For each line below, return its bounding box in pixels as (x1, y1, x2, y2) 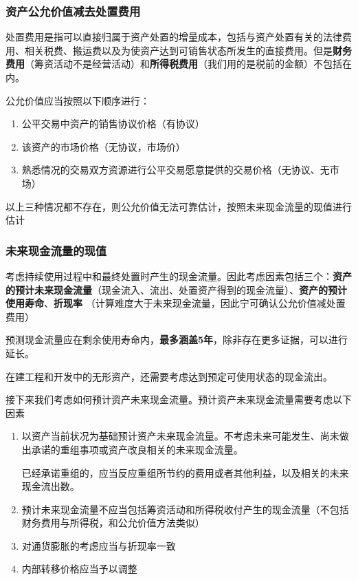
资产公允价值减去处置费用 (5, 2, 141, 19)
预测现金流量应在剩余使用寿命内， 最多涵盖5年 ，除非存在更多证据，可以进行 (5, 332, 348, 347)
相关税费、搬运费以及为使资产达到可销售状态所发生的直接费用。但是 (24, 43, 333, 57)
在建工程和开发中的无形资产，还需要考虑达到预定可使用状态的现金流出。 (5, 369, 333, 383)
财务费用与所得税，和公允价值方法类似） (21, 515, 205, 530)
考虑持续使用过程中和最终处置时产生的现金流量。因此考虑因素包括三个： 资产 (5, 268, 352, 283)
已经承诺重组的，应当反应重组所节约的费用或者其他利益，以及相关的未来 (21, 465, 349, 480)
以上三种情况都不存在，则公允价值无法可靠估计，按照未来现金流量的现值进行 (5, 199, 352, 213)
